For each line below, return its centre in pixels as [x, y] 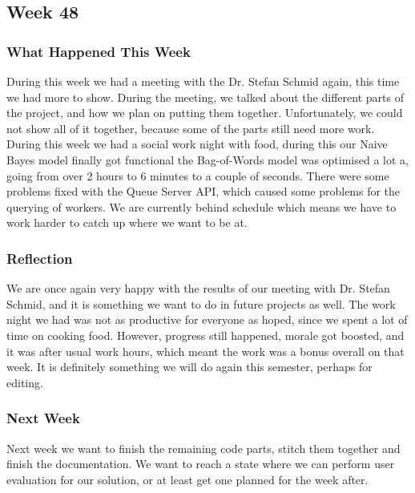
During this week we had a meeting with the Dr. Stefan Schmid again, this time [203, 81]
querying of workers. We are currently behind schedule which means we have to [201, 206]
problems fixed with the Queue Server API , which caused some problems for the [203, 191]
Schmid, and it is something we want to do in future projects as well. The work [201, 303]
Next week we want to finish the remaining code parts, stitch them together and [203, 448]
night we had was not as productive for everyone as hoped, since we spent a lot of [207, 319]
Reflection [40, 258]
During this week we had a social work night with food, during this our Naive [197, 144]
